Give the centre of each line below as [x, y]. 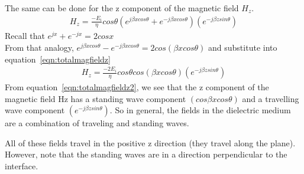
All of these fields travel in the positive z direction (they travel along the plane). [150, 142]
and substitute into [243, 47]
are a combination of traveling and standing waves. [97, 123]
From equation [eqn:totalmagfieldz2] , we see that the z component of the [137, 87]
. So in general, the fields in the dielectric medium [200, 110]
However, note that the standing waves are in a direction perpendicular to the [146, 154]
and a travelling [271, 98]
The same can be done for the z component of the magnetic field [122, 8]
